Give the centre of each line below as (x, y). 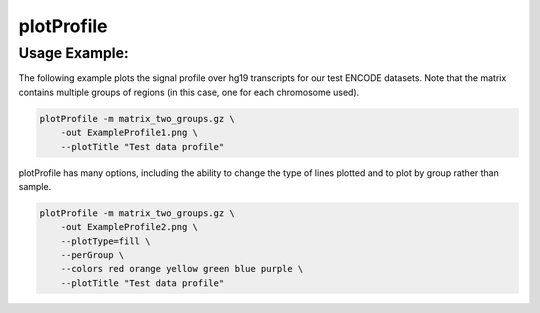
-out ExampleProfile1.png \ (129, 133)
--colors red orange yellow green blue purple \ (182, 269)
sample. (35, 186)
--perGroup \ (92, 255)
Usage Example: (73, 53)
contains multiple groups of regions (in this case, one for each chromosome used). (189, 92)
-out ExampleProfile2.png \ (129, 227)
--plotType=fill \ (105, 241)
